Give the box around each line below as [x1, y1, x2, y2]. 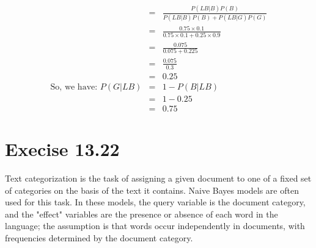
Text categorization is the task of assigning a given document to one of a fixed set [5, 172, 312, 184]
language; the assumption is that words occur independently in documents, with [5, 219, 305, 232]
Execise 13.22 [5, 136, 120, 161]
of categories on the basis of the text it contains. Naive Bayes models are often [5, 183, 299, 196]
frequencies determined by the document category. [5, 231, 193, 244]
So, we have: [50, 82, 98, 91]
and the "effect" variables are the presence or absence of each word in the [5, 207, 278, 220]
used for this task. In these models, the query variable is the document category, [5, 196, 306, 208]
